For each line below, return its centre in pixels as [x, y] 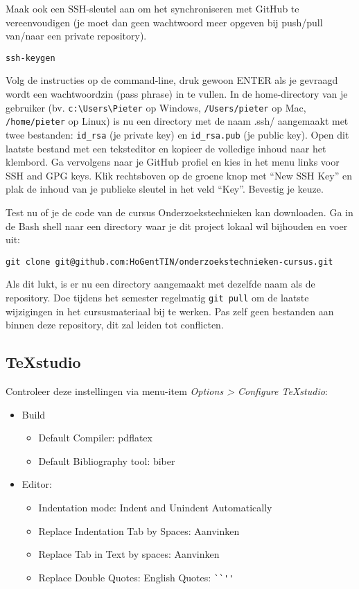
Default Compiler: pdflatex [95, 438]
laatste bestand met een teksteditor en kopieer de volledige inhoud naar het [166, 148]
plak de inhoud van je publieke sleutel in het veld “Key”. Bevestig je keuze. [165, 189]
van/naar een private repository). [76, 36]
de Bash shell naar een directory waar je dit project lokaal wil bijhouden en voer [177, 226]
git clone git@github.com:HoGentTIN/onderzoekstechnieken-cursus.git [169, 262]
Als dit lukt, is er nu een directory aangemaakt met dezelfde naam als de [160, 284]
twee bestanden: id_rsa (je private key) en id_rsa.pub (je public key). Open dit [177, 134]
